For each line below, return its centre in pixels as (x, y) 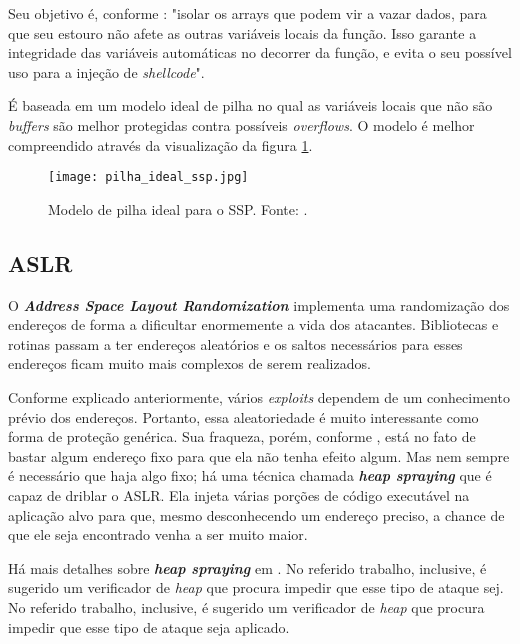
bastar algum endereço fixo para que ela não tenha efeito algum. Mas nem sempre (259, 455)
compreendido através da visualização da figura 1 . (160, 144)
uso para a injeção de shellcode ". (106, 71)
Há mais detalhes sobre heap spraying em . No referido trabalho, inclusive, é (247, 567)
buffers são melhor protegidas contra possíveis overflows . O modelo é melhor (241, 124)
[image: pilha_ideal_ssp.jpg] (148, 177)
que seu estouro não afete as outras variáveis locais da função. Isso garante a (242, 32)
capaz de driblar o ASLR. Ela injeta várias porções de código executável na (239, 494)
